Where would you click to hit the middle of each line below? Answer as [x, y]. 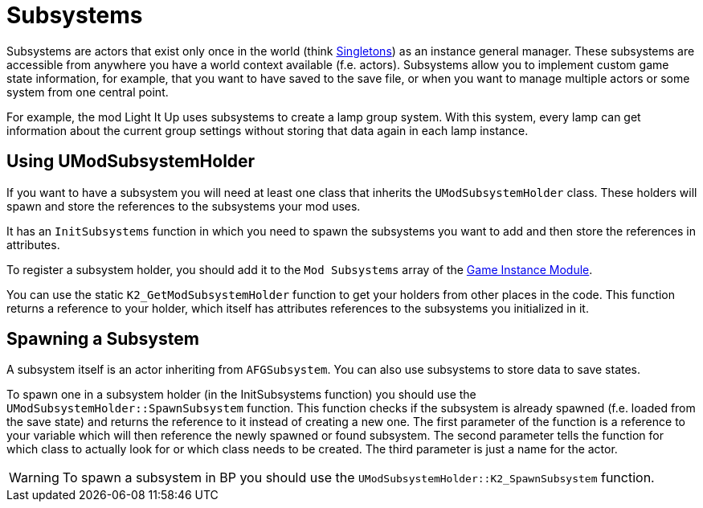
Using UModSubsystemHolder [131, 162]
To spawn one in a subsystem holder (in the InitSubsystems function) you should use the [241, 395]
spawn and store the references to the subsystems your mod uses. [184, 206]
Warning [34, 478]
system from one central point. [88, 92]
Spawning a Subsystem [103, 339]
